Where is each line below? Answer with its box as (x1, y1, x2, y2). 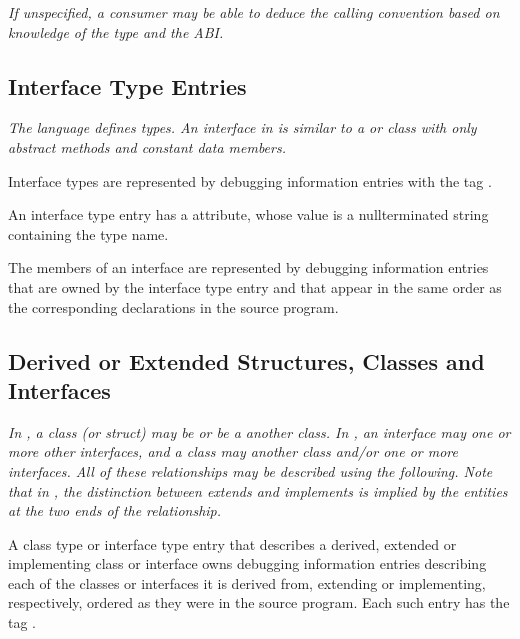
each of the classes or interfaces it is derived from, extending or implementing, (8, 572, 486, 593)
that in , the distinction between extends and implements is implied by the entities (8, 480, 508, 501)
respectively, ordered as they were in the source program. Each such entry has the (8, 592, 510, 613)
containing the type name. (8, 223, 169, 244)
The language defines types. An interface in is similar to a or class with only (8, 117, 477, 138)
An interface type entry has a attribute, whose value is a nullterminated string (8, 204, 489, 225)
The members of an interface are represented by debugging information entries (8, 257, 489, 278)
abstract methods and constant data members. (8, 136, 286, 157)
